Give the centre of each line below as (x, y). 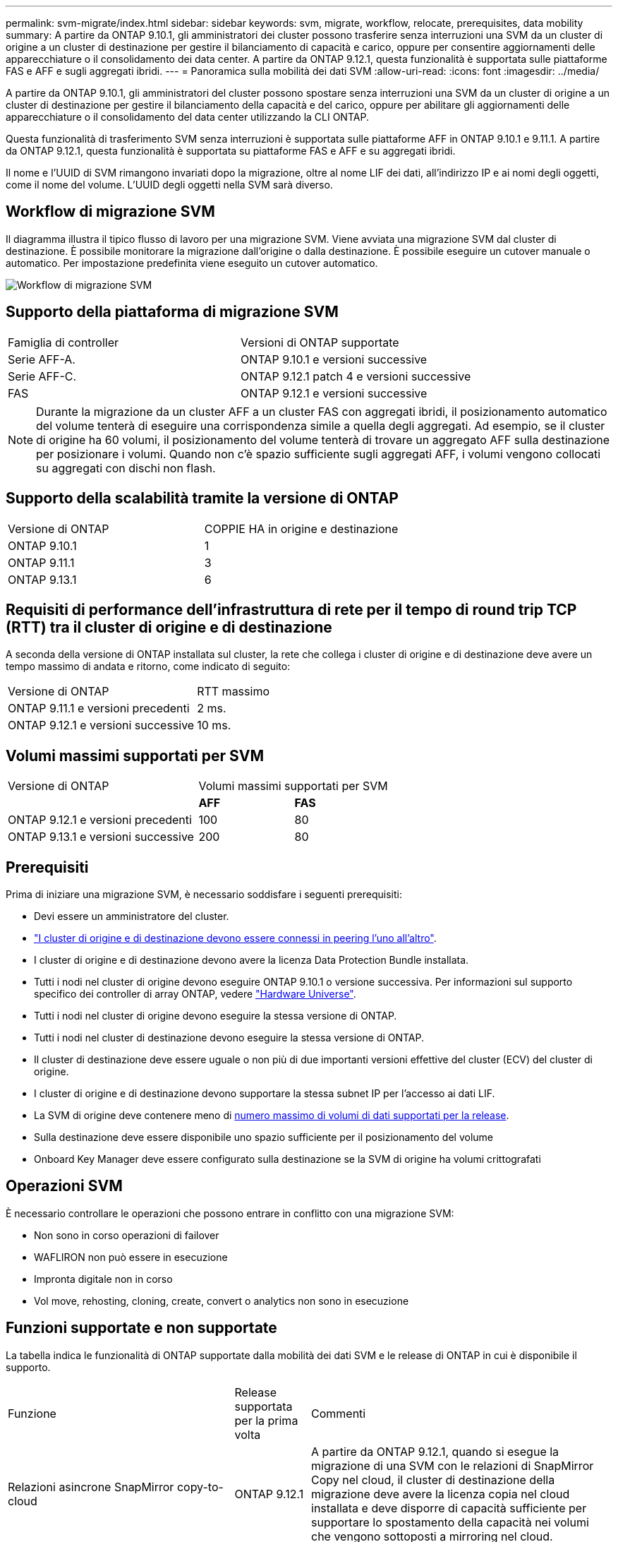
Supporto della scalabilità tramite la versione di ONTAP (202, 498)
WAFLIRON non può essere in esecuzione (131, 1257)
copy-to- (200, 1487)
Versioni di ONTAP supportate (320, 342)
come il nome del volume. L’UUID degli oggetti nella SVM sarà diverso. (169, 185)
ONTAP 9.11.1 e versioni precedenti (99, 709)
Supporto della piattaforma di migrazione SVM (172, 312)
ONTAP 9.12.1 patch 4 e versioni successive (356, 376)
